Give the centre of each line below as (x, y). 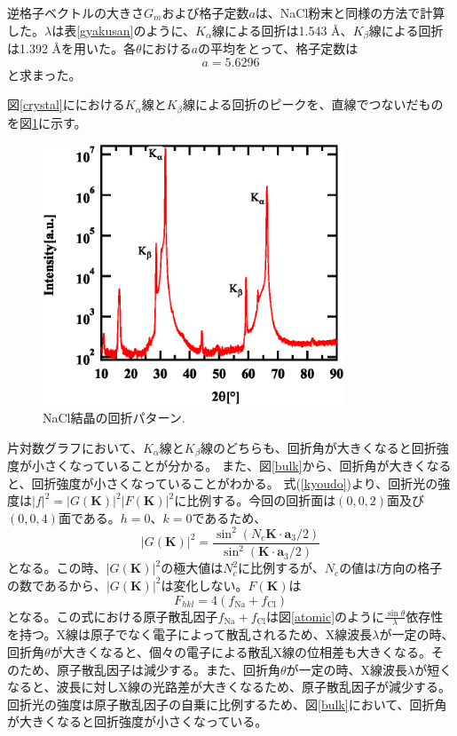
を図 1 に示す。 (47, 122)
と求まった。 (44, 74)
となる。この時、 (57, 568)
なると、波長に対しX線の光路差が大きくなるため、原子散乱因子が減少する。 (229, 687)
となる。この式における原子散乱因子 (113, 616)
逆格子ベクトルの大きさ (75, 12)
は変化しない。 (205, 585)
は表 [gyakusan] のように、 (124, 30)
